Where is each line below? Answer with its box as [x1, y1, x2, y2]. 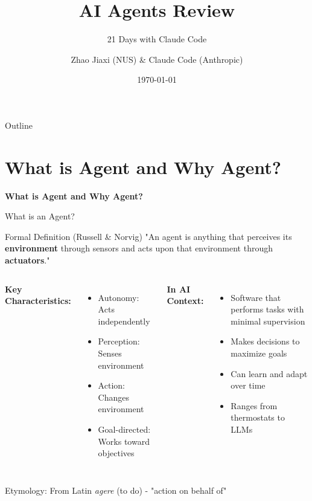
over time [231, 379, 266, 392]
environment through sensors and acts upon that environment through [5, 242, 273, 254]
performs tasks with [231, 303, 304, 315]
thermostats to [231, 411, 285, 424]
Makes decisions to [231, 335, 300, 347]
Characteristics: [5, 294, 71, 307]
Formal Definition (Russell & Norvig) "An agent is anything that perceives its [5, 230, 292, 242]
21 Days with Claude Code [107, 33, 207, 45]
